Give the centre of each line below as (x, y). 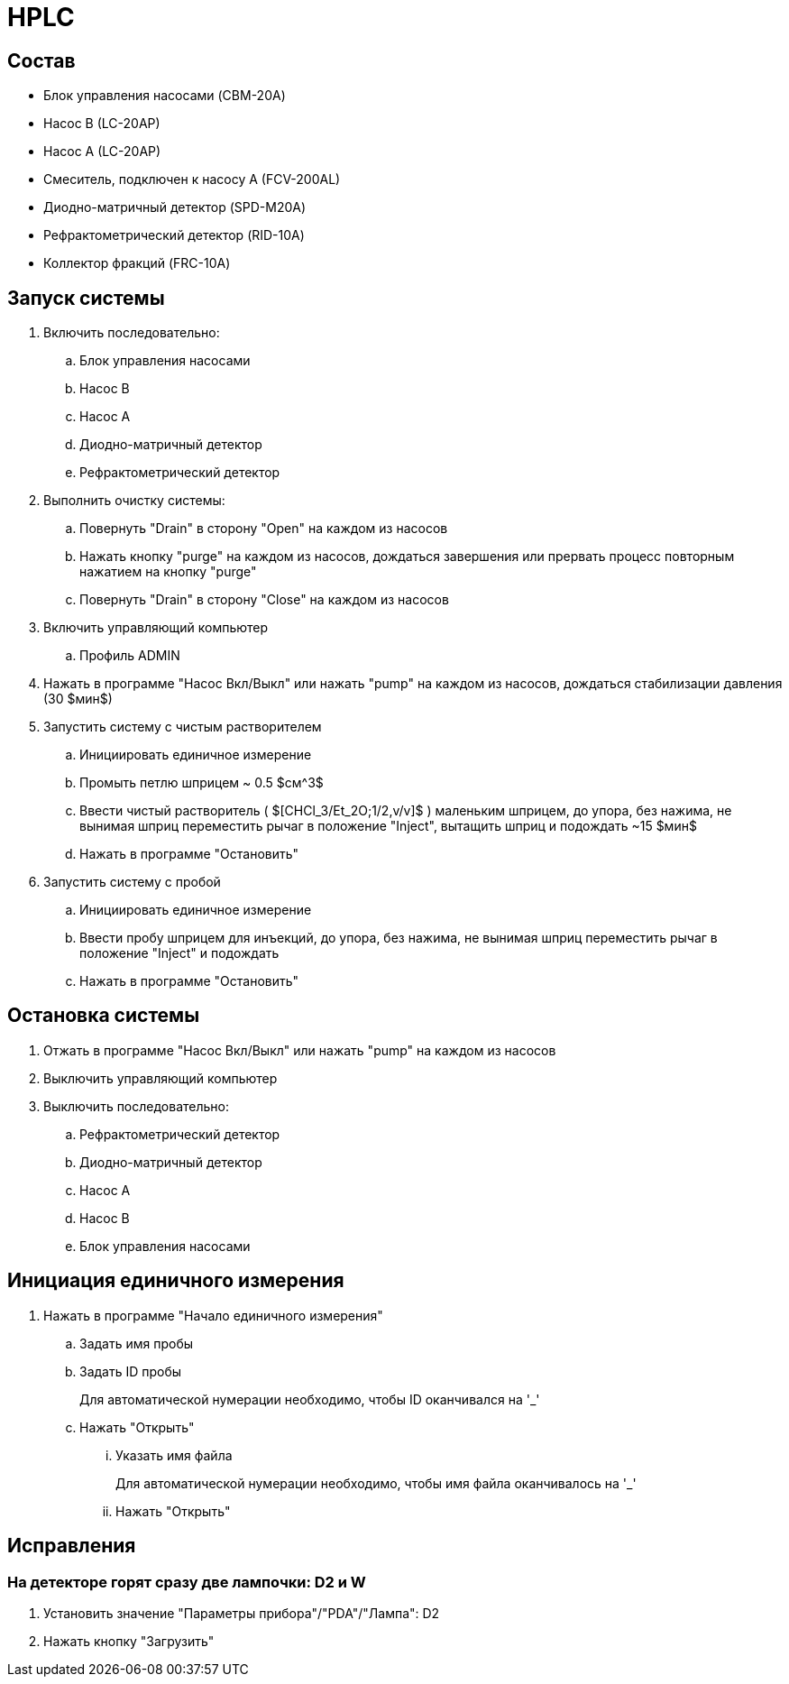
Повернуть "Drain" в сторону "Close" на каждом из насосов (264, 600)
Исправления (72, 1546)
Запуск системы (86, 298)
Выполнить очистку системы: (134, 501)
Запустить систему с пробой (132, 882)
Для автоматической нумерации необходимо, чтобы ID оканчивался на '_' (310, 1399)
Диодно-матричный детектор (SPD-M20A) (175, 207)
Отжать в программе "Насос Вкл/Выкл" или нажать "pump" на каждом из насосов (300, 1050)
